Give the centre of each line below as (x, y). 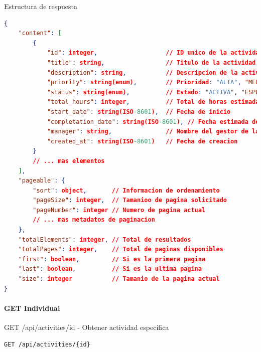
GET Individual (32, 308)
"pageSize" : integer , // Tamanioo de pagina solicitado (130, 200)
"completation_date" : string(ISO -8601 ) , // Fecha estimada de (153, 122)
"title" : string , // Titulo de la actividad (151, 62)
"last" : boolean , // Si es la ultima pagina (110, 269)
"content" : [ (40, 33)
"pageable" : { (42, 181)
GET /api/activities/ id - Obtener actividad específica (87, 327)
